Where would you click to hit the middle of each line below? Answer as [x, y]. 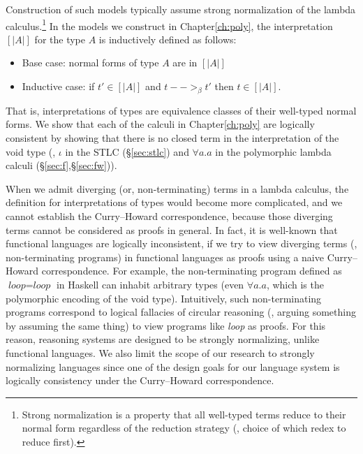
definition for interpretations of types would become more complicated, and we [174, 202]
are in [185, 63]
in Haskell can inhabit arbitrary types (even [150, 284]
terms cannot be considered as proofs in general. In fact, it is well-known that [172, 229]
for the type [60, 39]
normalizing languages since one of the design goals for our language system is [173, 366]
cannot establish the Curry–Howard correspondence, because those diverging [169, 215]
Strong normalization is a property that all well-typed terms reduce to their [184, 414]
